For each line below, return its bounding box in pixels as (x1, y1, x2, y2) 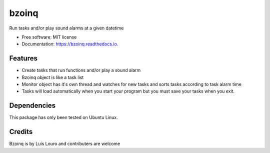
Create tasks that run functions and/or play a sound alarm (21, 67, 141, 73)
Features (9, 54, 37, 62)
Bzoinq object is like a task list (21, 74, 84, 80)
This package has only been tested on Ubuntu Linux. (9, 114, 118, 120)
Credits (9, 127, 33, 136)
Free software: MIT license (21, 34, 77, 40)
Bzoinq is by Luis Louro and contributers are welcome (9, 140, 120, 147)
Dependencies (9, 101, 56, 110)
